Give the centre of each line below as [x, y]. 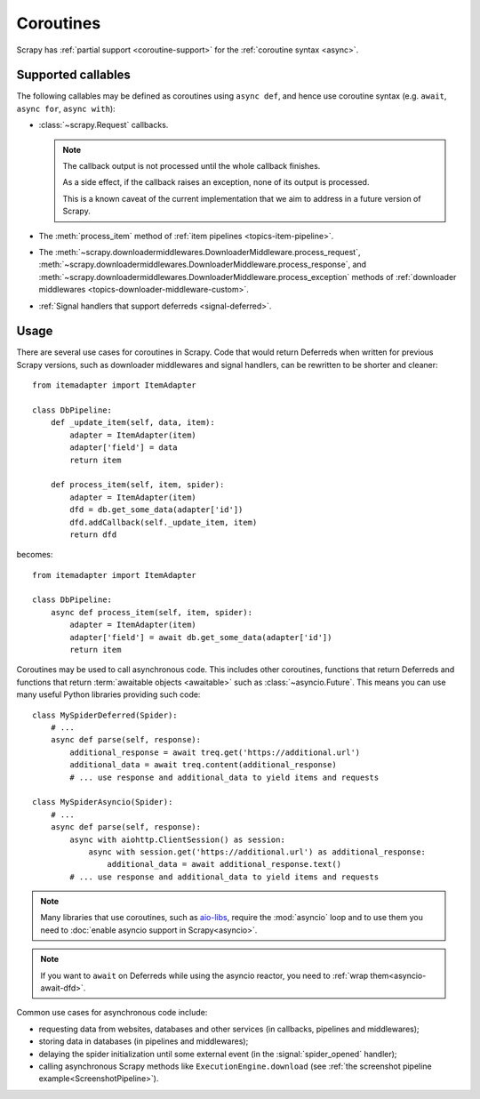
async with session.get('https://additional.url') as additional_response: [257, 852]
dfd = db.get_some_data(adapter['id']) [156, 510]
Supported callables [73, 75]
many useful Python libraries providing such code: [108, 694]
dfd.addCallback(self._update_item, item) [164, 522]
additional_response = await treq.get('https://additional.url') [215, 752]
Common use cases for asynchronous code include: [112, 1013]
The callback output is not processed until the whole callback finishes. [192, 166]
